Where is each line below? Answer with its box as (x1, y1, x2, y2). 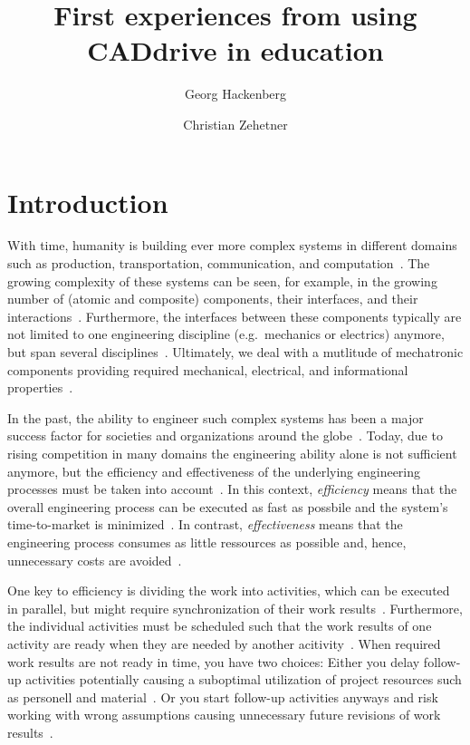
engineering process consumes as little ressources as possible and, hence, (7, 532, 407, 551)
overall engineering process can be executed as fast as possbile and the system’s (7, 497, 448, 516)
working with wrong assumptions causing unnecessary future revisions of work (7, 705, 441, 724)
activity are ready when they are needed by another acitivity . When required (7, 634, 441, 653)
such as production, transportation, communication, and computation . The (7, 254, 430, 273)
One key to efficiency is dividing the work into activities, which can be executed (7, 581, 450, 600)
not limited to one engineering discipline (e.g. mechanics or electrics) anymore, (7, 324, 445, 343)
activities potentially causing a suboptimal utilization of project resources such (25, 670, 462, 689)
